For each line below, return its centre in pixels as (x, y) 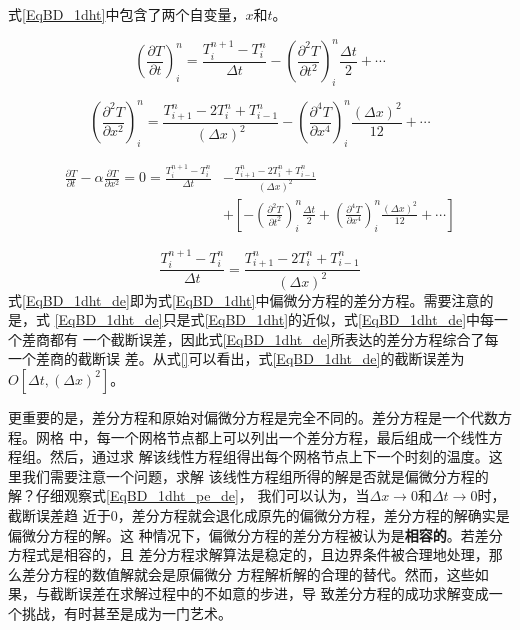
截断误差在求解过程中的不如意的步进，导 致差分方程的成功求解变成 (269, 593)
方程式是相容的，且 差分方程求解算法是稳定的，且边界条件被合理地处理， (248, 554)
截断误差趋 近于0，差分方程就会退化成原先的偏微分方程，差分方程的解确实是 (259, 514)
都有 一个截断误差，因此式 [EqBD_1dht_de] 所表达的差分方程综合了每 (274, 338)
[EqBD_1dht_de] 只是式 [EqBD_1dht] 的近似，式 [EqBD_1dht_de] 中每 (274, 319)
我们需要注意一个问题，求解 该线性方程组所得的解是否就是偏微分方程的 (255, 475)
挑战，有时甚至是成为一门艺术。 (126, 612)
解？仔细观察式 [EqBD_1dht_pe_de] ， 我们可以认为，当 (189, 495)
